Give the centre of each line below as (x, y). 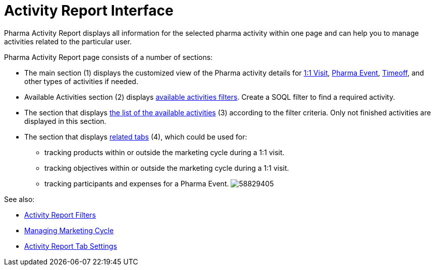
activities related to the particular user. (68, 41)
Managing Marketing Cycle (69, 230)
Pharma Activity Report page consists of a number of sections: (108, 57)
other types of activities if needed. (81, 81)
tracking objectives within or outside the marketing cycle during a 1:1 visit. (167, 168)
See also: (19, 199)
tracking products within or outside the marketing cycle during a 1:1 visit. (165, 152)
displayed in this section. (65, 121)
